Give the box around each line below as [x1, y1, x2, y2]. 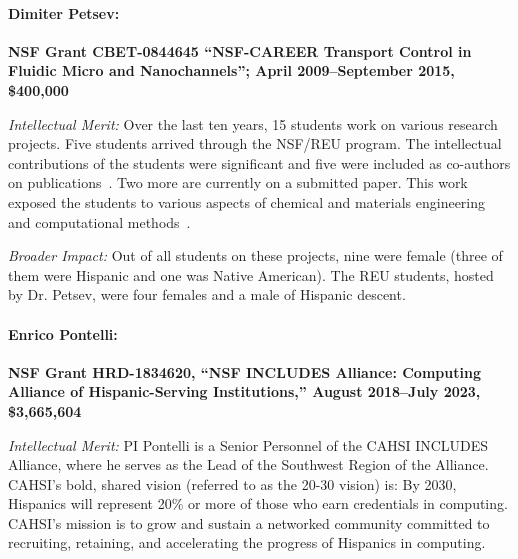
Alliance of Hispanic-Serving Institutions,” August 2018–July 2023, [8, 381, 481, 402]
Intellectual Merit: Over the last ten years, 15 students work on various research [8, 113, 498, 134]
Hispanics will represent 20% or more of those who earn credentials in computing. [8, 493, 508, 514]
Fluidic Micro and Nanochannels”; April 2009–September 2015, [8, 60, 455, 81]
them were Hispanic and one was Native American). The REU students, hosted [8, 264, 494, 285]
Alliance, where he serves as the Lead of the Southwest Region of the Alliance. [8, 454, 489, 475]
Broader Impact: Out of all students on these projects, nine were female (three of [8, 245, 503, 266]
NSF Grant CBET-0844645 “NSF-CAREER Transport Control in [8, 40, 472, 61]
